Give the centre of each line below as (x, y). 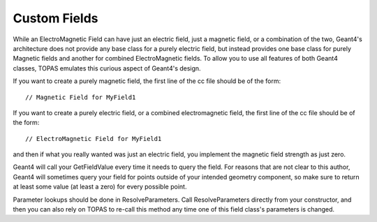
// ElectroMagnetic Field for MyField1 (94, 139)
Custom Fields (56, 18)
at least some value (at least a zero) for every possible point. (100, 187)
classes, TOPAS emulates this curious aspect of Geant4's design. (107, 68)
